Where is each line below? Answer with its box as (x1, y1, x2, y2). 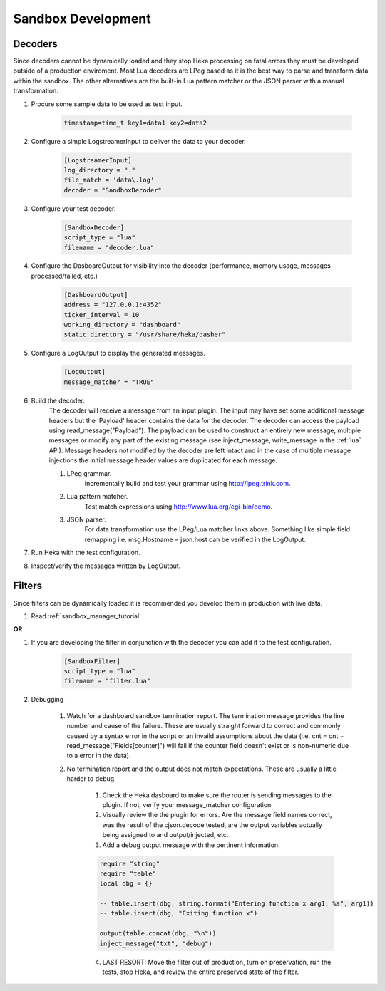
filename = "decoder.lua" (63, 243, 155, 251)
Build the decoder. (31, 396, 85, 405)
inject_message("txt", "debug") (99, 939, 213, 948)
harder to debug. (66, 774, 117, 783)
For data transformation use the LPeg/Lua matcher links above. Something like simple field (84, 525, 351, 534)
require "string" (99, 859, 160, 868)
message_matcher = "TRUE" (63, 378, 155, 386)
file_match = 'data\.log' (63, 176, 155, 185)
